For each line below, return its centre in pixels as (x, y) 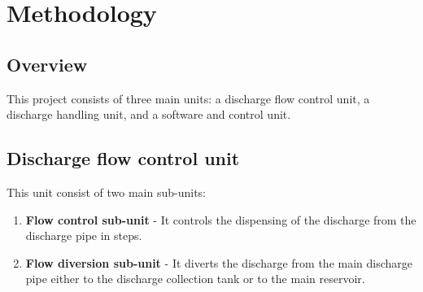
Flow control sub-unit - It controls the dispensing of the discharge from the (221, 219)
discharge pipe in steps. (84, 235)
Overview (47, 64)
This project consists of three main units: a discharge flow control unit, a (188, 98)
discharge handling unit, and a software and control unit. (149, 114)
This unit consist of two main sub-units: (106, 192)
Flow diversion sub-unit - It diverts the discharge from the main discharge (219, 262)
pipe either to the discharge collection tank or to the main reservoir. (195, 279)
